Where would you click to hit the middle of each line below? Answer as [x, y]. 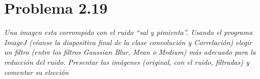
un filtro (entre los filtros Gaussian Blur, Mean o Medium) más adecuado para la [130, 52]
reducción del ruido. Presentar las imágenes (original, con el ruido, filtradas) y [127, 62]
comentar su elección [36, 72]
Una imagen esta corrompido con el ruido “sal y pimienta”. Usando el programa [128, 32]
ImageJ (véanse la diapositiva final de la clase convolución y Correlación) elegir [128, 42]
